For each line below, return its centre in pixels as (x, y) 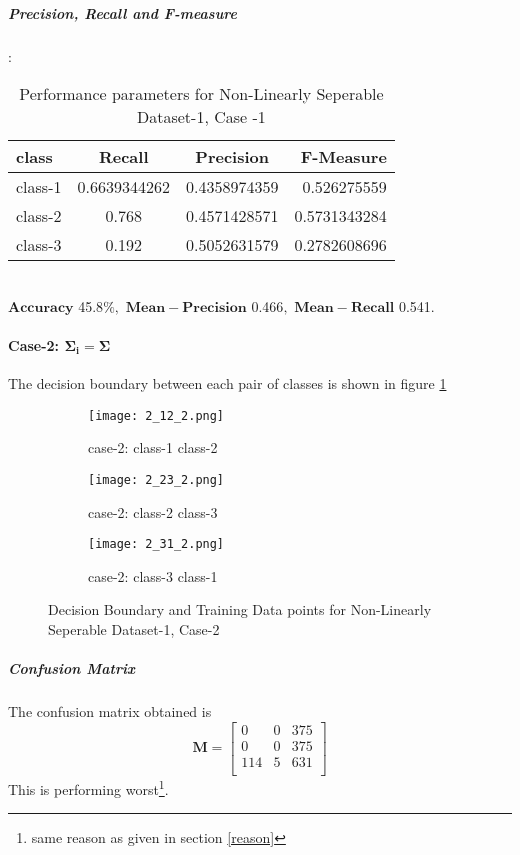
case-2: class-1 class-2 (153, 447)
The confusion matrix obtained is (110, 711)
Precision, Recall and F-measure (122, 12)
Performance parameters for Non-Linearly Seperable (201, 94)
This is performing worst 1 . (88, 787)
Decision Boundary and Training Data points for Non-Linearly (240, 609)
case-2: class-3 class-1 (153, 575)
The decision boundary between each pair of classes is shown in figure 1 (227, 383)
